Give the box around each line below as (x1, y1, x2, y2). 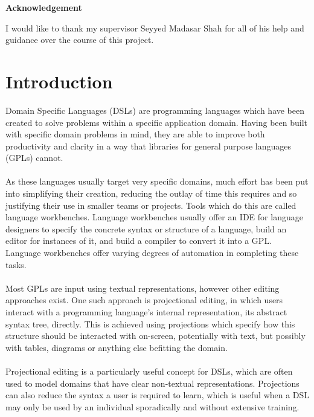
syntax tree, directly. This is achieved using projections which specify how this (5, 317, 295, 330)
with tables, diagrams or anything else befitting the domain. (5, 341, 228, 353)
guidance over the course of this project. (5, 33, 154, 46)
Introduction (5, 68, 113, 93)
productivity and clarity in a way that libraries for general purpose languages (5, 139, 292, 152)
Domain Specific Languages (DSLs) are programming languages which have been (5, 103, 305, 116)
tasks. (5, 258, 27, 271)
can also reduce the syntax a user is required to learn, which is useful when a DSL (5, 389, 310, 401)
